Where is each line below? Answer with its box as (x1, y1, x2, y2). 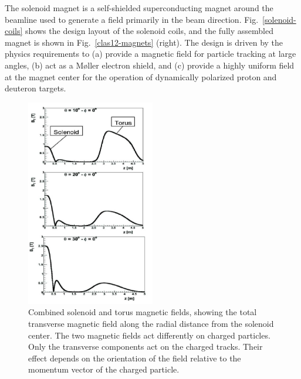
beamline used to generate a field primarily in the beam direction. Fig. (5, 13, 259, 25)
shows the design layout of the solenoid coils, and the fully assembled (25, 25, 273, 37)
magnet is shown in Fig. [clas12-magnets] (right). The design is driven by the (5, 36, 283, 48)
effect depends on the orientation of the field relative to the (28, 351, 241, 364)
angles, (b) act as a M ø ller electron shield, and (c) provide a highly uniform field (5, 59, 295, 71)
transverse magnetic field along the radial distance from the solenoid (28, 317, 274, 329)
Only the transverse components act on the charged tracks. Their (28, 340, 263, 353)
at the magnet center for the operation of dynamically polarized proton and (5, 70, 277, 83)
